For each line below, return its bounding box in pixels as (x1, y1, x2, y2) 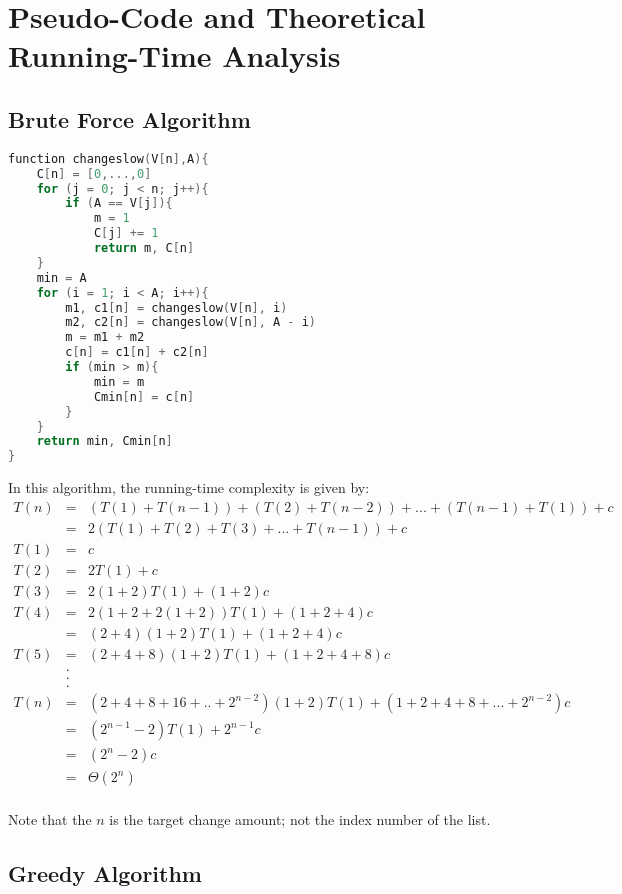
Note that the (8, 809, 92, 830)
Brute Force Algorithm (8, 103, 251, 134)
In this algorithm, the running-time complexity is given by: (8, 477, 370, 498)
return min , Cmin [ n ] (36, 434, 173, 449)
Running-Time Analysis (8, 35, 341, 76)
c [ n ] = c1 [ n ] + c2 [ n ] (65, 345, 209, 360)
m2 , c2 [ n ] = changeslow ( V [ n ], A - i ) (65, 315, 317, 330)
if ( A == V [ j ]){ (65, 196, 173, 211)
